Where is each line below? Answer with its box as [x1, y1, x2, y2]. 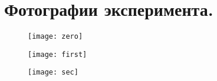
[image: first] [28, 50, 87, 59]
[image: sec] [28, 68, 78, 77]
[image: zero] [28, 32, 83, 41]
